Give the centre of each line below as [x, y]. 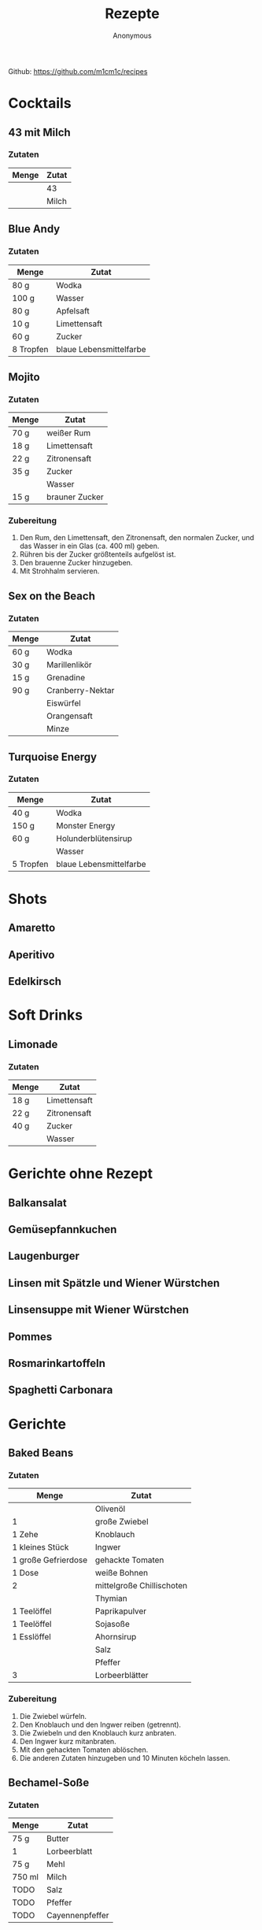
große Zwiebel [122, 1522]
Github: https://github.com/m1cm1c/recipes [78, 71]
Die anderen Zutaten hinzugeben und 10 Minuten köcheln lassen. [125, 1758]
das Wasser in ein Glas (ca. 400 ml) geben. [89, 546]
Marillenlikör [69, 665]
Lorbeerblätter [122, 1676]
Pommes [30, 1337]
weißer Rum [69, 433]
